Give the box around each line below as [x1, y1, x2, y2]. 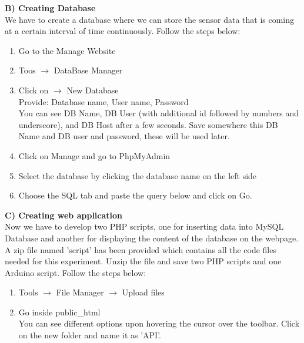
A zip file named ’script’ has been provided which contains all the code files [5, 243, 276, 255]
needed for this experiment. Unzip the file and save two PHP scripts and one [5, 255, 282, 267]
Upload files [122, 286, 165, 298]
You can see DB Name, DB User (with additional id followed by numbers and [18, 107, 299, 119]
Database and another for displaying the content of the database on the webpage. [5, 231, 299, 244]
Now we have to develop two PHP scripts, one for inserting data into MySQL [5, 220, 284, 233]
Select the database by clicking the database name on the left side [18, 169, 257, 181]
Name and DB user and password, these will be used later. [18, 130, 230, 142]
